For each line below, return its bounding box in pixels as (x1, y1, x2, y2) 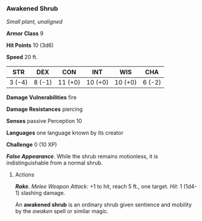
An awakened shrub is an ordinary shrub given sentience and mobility (15, 201, 192, 208)
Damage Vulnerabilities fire (6, 94, 77, 101)
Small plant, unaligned (6, 18, 63, 26)
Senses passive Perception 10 (6, 118, 82, 125)
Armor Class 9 (6, 30, 44, 37)
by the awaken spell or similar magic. (15, 208, 109, 215)
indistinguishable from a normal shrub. (6, 160, 103, 167)
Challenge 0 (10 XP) (6, 141, 57, 149)
